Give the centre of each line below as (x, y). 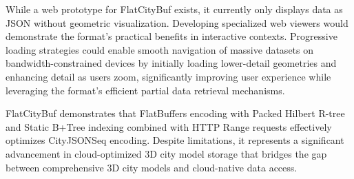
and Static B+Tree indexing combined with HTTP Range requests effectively (169, 126)
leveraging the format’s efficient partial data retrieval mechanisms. (145, 90)
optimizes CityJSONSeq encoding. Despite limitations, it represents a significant (175, 140)
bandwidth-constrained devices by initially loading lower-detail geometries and (171, 63)
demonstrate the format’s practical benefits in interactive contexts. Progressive (171, 36)
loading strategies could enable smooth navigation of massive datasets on (160, 49)
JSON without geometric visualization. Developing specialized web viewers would (177, 22)
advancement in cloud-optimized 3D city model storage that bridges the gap (166, 153)
